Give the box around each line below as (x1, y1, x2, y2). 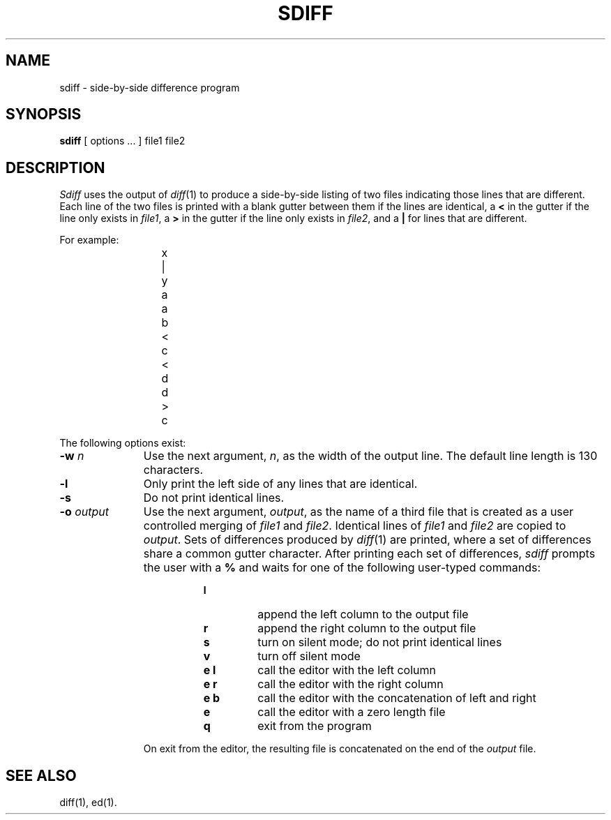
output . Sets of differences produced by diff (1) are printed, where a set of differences (143, 532, 591, 547)
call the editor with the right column (257, 677, 444, 692)
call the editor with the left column (257, 663, 436, 678)
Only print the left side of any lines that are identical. (143, 477, 418, 491)
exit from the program (257, 719, 372, 733)
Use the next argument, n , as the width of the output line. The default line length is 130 (143, 449, 598, 463)
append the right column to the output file (257, 621, 476, 636)
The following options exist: (59, 437, 186, 449)
